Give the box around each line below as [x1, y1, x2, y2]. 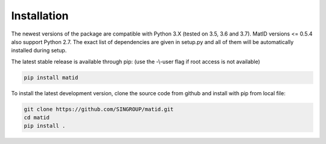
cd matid [24, 114, 50, 121]
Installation [11, 9, 69, 22]
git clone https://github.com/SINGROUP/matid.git [24, 105, 174, 113]
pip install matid [24, 74, 78, 81]
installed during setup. [11, 47, 67, 54]
